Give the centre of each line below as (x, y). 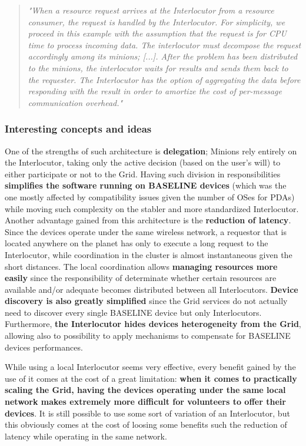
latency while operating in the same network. (86, 436)
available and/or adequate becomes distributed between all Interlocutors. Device (152, 289)
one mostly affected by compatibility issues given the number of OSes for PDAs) (150, 196)
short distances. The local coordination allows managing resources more (141, 266)
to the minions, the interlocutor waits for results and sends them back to (158, 67)
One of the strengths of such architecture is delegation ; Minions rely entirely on (151, 151)
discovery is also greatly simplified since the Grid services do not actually (146, 301)
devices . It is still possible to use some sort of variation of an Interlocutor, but (147, 413)
